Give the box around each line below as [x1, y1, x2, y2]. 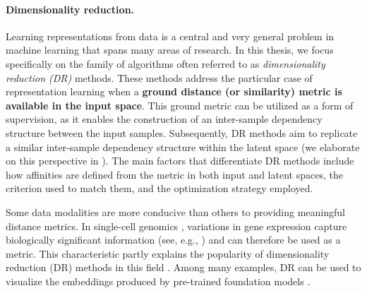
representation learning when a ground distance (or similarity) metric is [6, 84, 342, 99]
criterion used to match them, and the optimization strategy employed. [6, 181, 313, 196]
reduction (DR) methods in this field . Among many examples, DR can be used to [6, 260, 361, 275]
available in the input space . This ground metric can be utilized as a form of [6, 97, 354, 112]
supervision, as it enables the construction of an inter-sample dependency [6, 112, 323, 126]
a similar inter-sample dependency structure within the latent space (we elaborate [6, 139, 360, 154]
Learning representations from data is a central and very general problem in [6, 28, 335, 43]
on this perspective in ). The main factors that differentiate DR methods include [6, 153, 354, 168]
